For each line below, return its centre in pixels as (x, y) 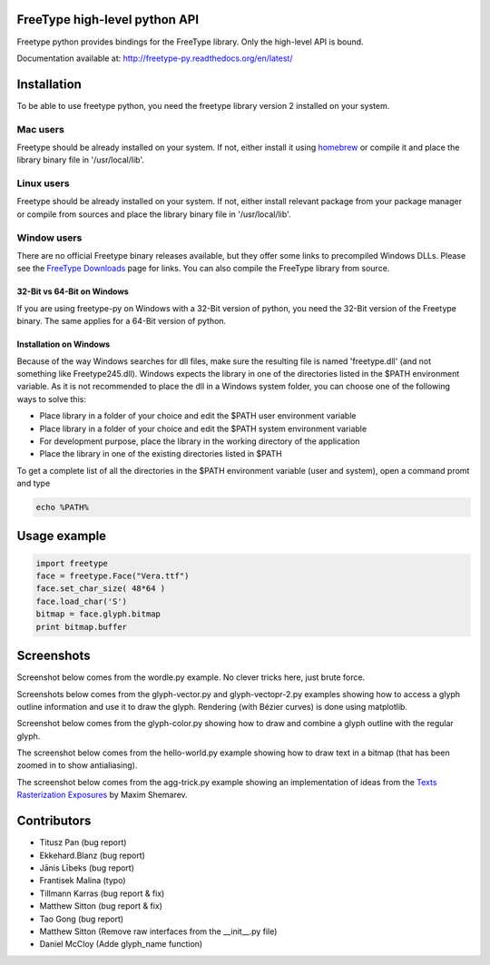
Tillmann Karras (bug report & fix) (102, 893)
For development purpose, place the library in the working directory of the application (200, 441)
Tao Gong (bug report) (82, 919)
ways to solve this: (51, 399)
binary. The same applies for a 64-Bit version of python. (122, 321)
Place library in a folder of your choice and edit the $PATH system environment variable (203, 428)
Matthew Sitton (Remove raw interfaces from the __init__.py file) (158, 931)
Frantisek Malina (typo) (83, 881)
